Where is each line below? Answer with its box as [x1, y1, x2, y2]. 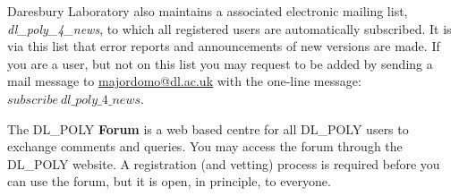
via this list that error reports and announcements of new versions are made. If [7, 37, 440, 55]
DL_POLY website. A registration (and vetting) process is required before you [7, 154, 440, 173]
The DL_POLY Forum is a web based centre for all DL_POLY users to [7, 119, 409, 138]
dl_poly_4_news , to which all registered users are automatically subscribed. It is [7, 19, 452, 38]
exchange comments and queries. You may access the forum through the [7, 137, 403, 156]
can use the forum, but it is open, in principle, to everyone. [7, 172, 331, 191]
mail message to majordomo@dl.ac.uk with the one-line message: [7, 72, 361, 90]
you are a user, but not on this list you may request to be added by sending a [7, 54, 433, 72]
